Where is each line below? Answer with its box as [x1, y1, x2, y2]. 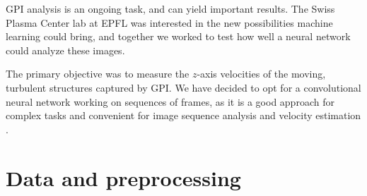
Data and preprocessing [6, 163, 241, 192]
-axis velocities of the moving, [197, 66, 326, 81]
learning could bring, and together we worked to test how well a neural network [6, 29, 351, 44]
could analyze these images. [6, 42, 125, 57]
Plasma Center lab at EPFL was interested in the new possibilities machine [6, 15, 333, 30]
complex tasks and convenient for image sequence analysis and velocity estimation [6, 108, 361, 123]
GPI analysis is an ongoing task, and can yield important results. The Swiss [6, 1, 335, 16]
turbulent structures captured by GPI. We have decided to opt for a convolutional [6, 80, 361, 94]
